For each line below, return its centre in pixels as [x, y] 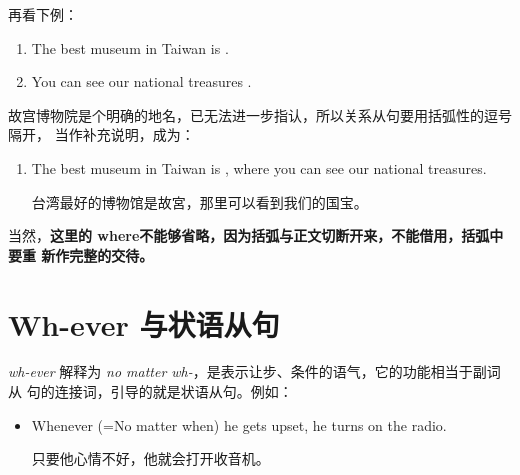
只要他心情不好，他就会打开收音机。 [150, 458]
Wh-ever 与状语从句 [144, 323]
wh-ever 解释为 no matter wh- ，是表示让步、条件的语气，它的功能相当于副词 [254, 371]
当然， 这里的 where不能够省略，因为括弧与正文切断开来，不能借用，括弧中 [256, 235]
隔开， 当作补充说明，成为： [101, 134]
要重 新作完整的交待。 [81, 254]
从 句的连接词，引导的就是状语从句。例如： [150, 391]
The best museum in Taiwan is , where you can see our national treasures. [259, 167]
